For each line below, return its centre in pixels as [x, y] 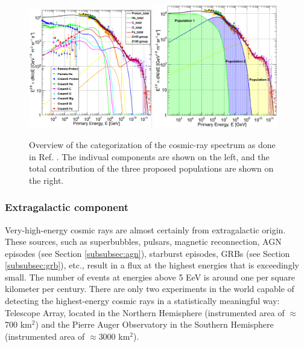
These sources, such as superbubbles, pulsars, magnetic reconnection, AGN [143, 242]
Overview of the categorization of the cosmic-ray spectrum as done [152, 144]
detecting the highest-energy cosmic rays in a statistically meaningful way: [142, 301]
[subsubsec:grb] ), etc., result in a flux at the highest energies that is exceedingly [152, 265]
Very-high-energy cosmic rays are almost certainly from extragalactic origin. [145, 229]
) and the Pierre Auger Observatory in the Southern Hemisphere [154, 324]
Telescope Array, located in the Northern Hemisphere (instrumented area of [145, 312]
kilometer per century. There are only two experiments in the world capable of [150, 289]
